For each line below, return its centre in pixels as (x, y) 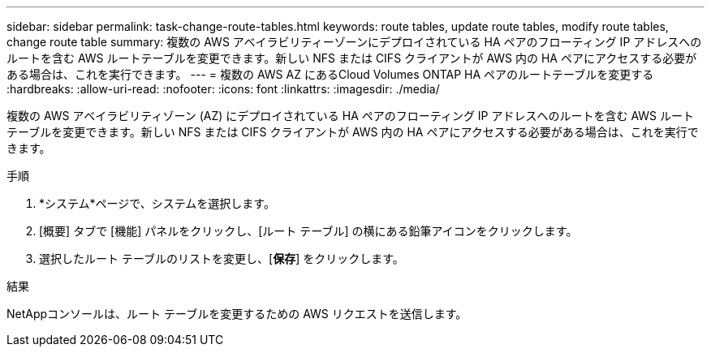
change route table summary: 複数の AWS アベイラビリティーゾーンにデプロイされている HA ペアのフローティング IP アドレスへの (354, 42)
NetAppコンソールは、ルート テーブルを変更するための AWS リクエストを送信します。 (237, 314)
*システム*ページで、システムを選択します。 (157, 203)
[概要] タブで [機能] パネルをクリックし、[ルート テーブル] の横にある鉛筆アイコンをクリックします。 (308, 231)
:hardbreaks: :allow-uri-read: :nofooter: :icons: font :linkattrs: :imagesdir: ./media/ (223, 89)
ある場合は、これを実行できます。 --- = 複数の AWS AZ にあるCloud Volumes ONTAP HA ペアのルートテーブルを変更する (330, 74)
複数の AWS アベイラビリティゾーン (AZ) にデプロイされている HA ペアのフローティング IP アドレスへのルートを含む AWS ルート (351, 116)
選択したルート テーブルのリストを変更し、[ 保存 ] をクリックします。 (222, 258)
